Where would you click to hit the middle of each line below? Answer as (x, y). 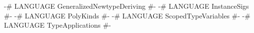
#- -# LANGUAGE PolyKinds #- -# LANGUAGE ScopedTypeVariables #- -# (127, 15)
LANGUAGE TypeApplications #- (58, 25)
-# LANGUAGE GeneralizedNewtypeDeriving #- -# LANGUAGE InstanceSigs (127, 6)
